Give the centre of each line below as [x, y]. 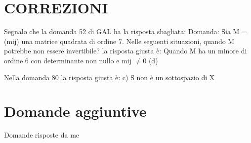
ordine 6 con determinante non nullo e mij [68, 60]
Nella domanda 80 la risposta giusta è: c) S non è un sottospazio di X [109, 77]
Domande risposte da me [42, 135]
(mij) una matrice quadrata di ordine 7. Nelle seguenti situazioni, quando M [119, 41]
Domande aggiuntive [75, 111]
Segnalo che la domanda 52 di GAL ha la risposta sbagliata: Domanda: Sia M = [125, 31]
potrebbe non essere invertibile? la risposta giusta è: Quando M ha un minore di [125, 51]
